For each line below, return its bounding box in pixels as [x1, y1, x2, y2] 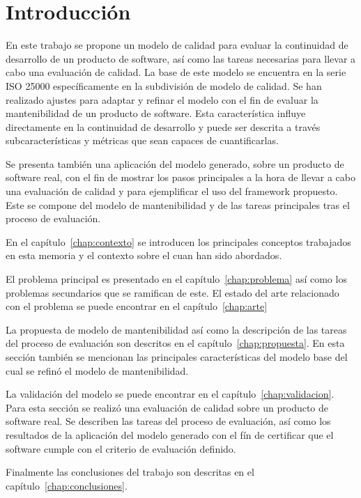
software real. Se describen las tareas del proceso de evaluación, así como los [6, 414, 331, 428]
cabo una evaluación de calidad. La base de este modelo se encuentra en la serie [6, 65, 346, 79]
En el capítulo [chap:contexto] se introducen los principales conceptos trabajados [6, 234, 351, 249]
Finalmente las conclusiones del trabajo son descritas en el [6, 465, 254, 479]
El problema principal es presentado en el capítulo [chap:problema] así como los [6, 272, 347, 286]
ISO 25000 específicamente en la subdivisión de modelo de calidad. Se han [6, 78, 322, 93]
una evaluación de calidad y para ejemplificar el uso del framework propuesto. [6, 184, 338, 199]
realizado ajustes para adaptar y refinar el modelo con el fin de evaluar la [6, 92, 318, 107]
